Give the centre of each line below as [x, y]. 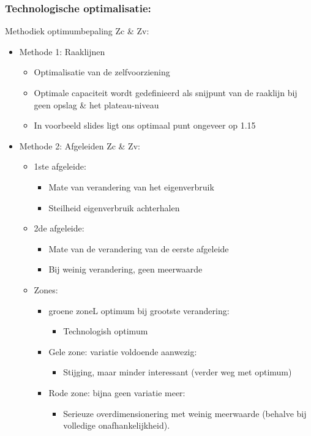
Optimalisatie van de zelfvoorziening [102, 72]
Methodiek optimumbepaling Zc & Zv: [77, 31]
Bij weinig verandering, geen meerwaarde [126, 269]
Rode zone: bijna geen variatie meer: [117, 392]
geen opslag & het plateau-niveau [96, 104]
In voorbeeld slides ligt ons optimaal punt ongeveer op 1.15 [145, 125]
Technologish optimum [106, 331]
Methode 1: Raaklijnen [62, 51]
